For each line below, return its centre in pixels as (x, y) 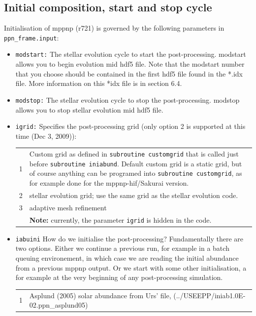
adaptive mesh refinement (68, 207)
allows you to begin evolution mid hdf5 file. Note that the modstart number (130, 64)
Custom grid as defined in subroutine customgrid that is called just (134, 154)
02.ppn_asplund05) (59, 305)
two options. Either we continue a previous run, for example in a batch (122, 248)
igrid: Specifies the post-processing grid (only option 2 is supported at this (130, 126)
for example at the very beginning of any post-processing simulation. (119, 277)
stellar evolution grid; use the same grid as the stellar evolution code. (134, 195)
